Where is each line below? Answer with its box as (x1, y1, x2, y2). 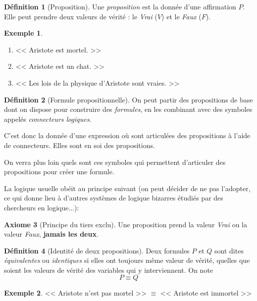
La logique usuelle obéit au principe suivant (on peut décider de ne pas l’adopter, (4, 183, 251, 193)
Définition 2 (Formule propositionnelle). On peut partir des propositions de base (4, 94, 253, 104)
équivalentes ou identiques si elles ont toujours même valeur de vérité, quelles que (4, 255, 250, 265)
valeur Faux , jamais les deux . (4, 229, 99, 239)
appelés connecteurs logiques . (4, 113, 92, 124)
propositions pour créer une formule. (4, 166, 114, 177)
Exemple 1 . (4, 28, 43, 38)
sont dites (214, 245, 244, 255)
